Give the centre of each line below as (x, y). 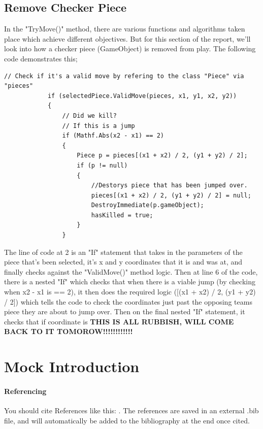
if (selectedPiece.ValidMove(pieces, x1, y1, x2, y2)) (142, 96)
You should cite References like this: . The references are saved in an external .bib (131, 410)
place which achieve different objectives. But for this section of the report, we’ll (127, 38)
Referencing (25, 391)
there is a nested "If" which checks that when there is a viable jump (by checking (130, 282)
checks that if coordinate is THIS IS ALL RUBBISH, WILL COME (119, 321)
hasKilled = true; (122, 215)
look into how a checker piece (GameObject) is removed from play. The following (130, 48)
